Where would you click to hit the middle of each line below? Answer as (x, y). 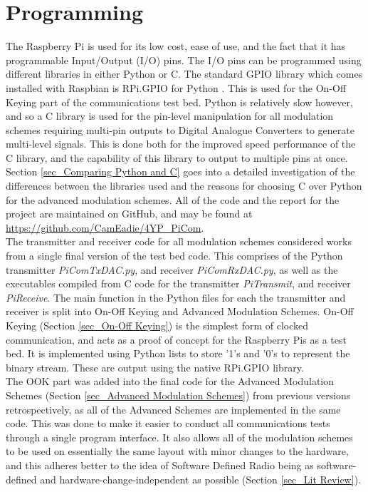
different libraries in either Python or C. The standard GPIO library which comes (184, 74)
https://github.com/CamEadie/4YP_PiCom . (105, 227)
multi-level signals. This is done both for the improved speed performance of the (181, 144)
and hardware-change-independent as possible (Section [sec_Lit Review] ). (200, 479)
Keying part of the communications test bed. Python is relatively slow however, (179, 102)
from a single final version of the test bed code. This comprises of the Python (174, 256)
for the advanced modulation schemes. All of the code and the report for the (173, 199)
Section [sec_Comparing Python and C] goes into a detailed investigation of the (180, 171)
